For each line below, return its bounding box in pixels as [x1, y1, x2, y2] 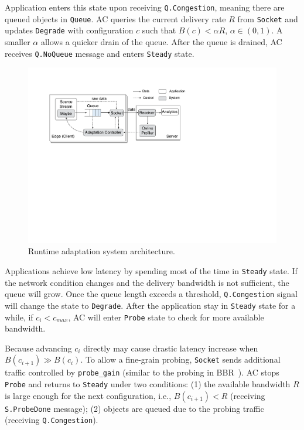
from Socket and [237, 12, 298, 25]
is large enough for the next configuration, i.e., [5, 389, 172, 401]
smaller [5, 35, 30, 47]
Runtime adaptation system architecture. [28, 245, 175, 257]
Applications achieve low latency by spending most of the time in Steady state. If [5, 265, 298, 277]
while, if [5, 310, 33, 323]
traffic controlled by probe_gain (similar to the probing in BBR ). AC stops [5, 366, 279, 378]
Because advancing [5, 342, 72, 354]
